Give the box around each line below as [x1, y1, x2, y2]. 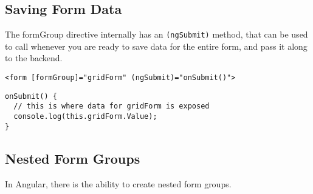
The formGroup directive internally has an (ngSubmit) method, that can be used [5, 28, 308, 41]
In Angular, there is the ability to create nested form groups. [5, 177, 232, 190]
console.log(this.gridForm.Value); [13, 112, 157, 121]
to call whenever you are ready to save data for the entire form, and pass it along [5, 39, 308, 52]
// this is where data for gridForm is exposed [13, 102, 210, 111]
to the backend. [5, 52, 63, 64]
